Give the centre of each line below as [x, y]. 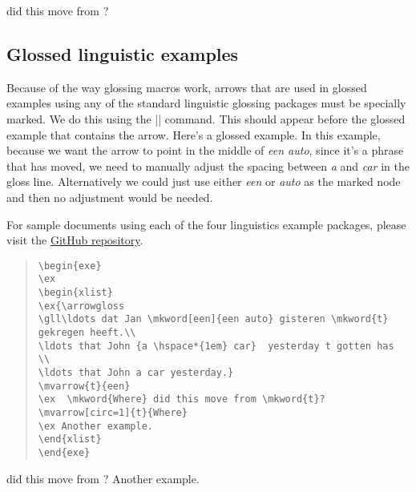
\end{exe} [64, 452]
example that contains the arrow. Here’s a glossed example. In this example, [194, 134]
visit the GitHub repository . [75, 240]
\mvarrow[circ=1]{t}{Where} [113, 412]
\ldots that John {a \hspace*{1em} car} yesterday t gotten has [216, 346]
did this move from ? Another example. [103, 478]
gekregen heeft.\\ [87, 333]
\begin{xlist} [75, 293]
